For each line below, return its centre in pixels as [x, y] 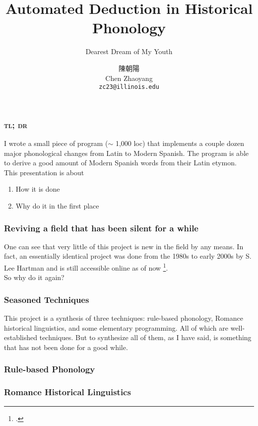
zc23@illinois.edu [129, 87]
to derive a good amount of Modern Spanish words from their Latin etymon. [120, 163]
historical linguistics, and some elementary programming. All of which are [116, 327]
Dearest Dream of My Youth [129, 51]
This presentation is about [44, 172]
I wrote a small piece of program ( [56, 143]
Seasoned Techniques [47, 299]
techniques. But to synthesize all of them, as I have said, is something [145, 337]
